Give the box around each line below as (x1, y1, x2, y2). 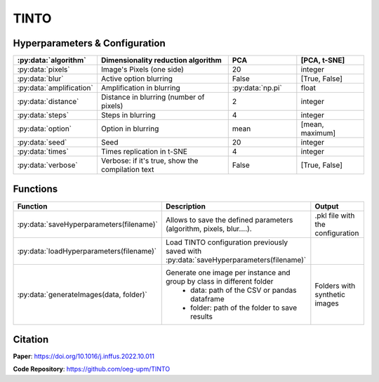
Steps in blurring (100, 110, 156, 120)
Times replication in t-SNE (100, 147, 187, 157)
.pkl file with (314, 211, 355, 220)
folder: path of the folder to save (189, 303, 298, 312)
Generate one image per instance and (165, 268, 291, 277)
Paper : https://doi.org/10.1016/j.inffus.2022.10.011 (13, 352, 154, 361)
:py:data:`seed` (17, 138, 67, 147)
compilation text (100, 165, 154, 175)
